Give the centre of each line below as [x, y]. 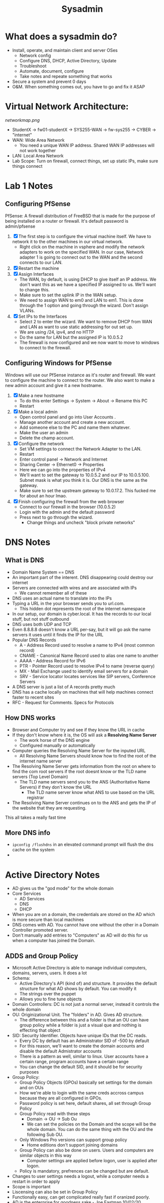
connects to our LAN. [41, 262]
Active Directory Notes [53, 875]
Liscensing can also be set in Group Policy [55, 1192]
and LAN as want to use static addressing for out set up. [76, 327]
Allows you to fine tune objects [51, 999]
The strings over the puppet [47, 994]
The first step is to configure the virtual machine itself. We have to [85, 236]
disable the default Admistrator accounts [60, 1051]
